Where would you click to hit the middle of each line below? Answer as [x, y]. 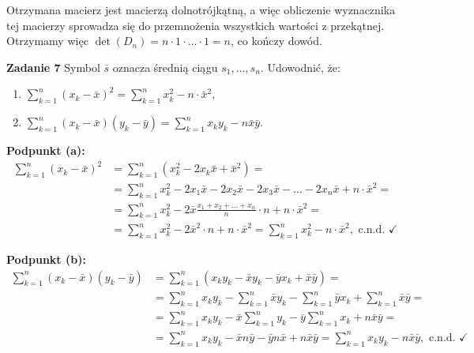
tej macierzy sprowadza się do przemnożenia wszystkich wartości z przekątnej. [196, 25]
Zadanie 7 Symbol [53, 67]
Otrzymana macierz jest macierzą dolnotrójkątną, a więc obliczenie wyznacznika [201, 9]
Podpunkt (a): [46, 150]
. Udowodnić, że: [300, 67]
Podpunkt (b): [46, 259]
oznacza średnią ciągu [165, 67]
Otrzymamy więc [47, 41]
